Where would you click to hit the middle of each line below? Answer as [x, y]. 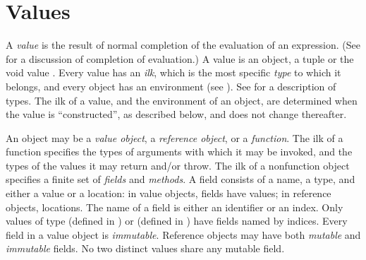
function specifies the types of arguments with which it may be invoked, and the [179, 152]
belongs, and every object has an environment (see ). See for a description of [171, 86]
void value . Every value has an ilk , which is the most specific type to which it [173, 72]
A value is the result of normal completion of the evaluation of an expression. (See [183, 45]
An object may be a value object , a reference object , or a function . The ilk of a [175, 137]
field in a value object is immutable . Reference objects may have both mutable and [183, 234]
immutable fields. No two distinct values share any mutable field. [145, 248]
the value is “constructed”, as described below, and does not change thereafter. [176, 114]
